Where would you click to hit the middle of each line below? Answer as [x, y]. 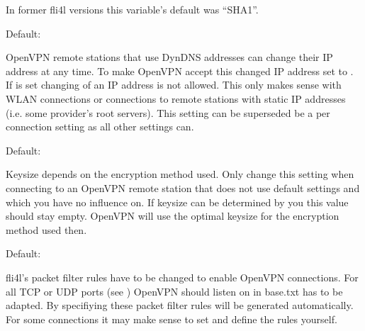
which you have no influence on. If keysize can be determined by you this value [177, 202]
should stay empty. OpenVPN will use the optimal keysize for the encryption [173, 216]
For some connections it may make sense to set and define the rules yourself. [172, 319]
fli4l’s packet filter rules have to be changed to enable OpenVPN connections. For [182, 277]
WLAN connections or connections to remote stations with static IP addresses [176, 98]
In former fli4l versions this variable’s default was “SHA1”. [132, 9]
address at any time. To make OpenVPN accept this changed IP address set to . [180, 71]
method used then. [46, 229]
